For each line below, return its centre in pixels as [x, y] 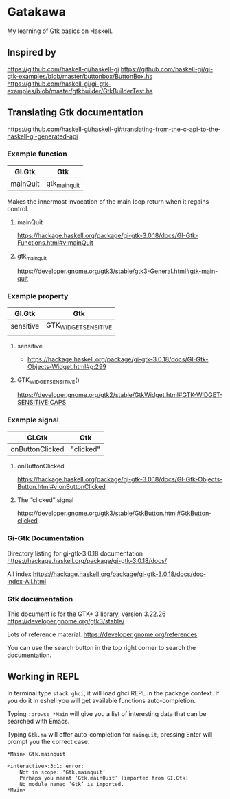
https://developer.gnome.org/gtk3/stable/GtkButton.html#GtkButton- [114, 513]
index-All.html [27, 581]
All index [20, 574]
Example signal [33, 420]
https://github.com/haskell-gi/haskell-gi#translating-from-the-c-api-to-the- [114, 129]
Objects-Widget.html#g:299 [67, 367]
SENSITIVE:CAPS [42, 403]
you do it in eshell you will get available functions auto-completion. [101, 700]
